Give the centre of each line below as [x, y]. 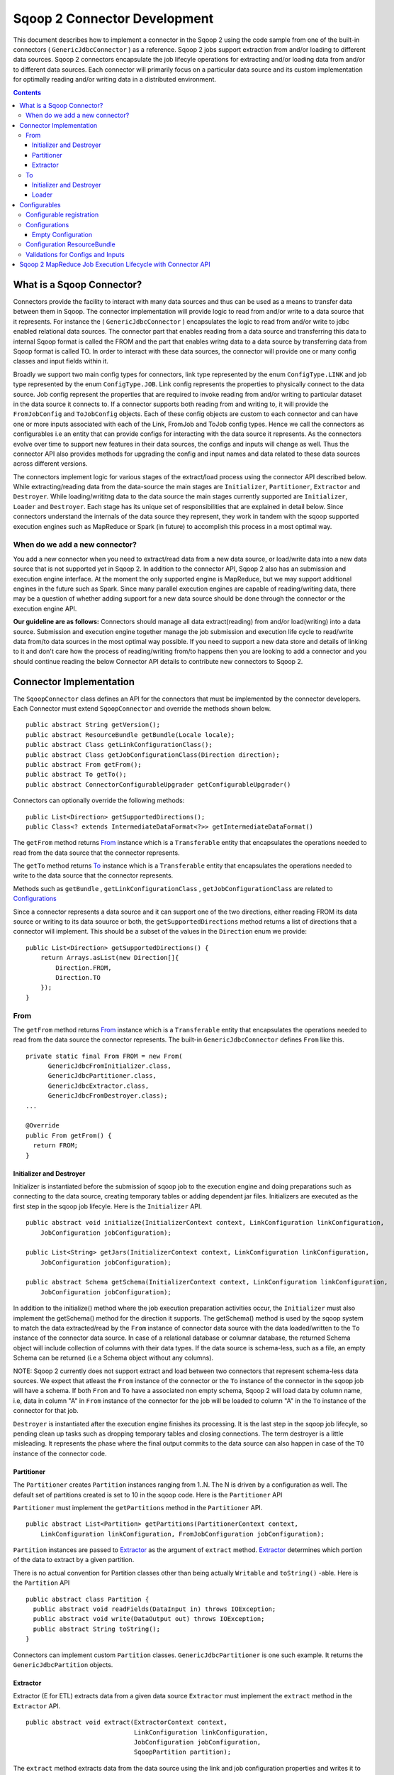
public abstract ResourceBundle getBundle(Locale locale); [130, 734]
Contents [27, 92]
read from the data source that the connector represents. [96, 853]
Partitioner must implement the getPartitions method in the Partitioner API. [138, 1507]
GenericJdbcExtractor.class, [98, 1086]
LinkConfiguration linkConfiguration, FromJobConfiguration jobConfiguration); [182, 1534]
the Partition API [41, 1583]
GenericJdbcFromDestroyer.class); [108, 1096]
